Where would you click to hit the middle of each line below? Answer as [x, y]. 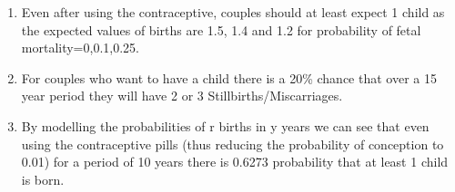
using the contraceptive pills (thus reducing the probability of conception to [233, 144]
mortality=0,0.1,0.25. [80, 48]
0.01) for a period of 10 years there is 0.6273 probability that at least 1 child [235, 162]
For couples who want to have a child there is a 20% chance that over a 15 [229, 77]
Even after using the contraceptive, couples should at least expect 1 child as [233, 12]
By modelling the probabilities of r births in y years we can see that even [225, 125]
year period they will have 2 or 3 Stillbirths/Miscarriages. [182, 96]
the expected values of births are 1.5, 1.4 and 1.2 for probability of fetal [221, 29]
